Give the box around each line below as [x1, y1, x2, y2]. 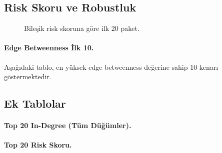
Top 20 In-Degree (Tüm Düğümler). [4, 120, 131, 131]
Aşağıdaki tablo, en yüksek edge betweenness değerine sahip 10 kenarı [4, 61, 218, 72]
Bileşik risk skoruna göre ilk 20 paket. [24, 23, 139, 33]
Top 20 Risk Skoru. [4, 140, 72, 150]
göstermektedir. [4, 71, 51, 82]
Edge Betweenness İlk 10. [4, 42, 94, 53]
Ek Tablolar [4, 96, 66, 111]
